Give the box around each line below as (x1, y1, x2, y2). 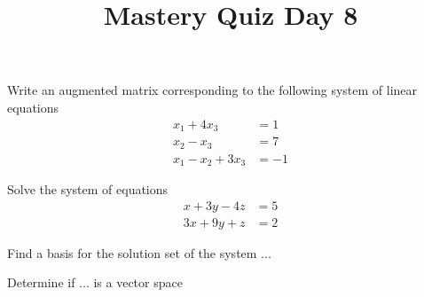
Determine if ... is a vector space (7, 273, 183, 292)
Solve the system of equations (7, 180, 169, 199)
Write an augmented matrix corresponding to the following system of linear (7, 81, 418, 99)
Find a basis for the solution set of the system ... (7, 243, 271, 262)
